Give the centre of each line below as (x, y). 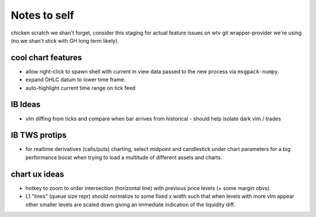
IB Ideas (26, 104)
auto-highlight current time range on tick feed (80, 88)
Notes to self (42, 15)
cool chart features (46, 58)
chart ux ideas (37, 174)
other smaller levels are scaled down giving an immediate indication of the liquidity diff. (130, 204)
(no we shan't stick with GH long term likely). (65, 40)
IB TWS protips (39, 135)
